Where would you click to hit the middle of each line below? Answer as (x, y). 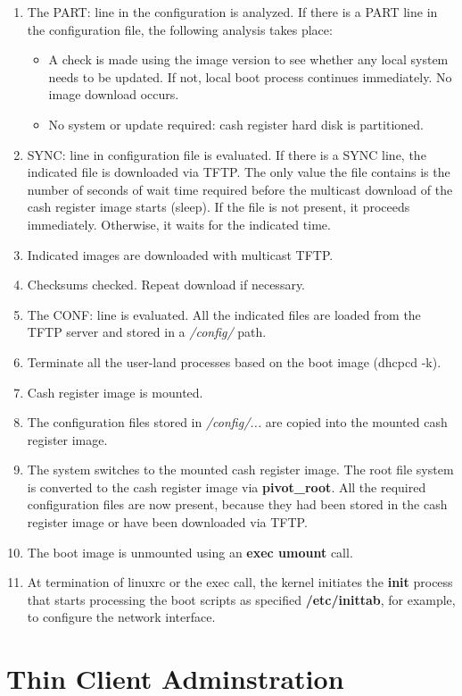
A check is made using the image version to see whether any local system (248, 59)
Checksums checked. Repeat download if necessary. (166, 285)
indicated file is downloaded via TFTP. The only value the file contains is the (239, 172)
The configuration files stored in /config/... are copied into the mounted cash (237, 422)
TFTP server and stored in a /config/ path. (147, 332)
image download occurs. (114, 94)
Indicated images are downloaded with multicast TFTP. (180, 254)
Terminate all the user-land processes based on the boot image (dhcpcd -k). (234, 361)
